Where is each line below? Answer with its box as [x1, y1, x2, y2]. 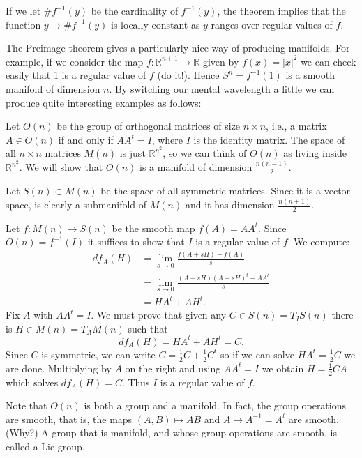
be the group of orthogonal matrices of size [56, 119, 241, 133]
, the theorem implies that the [217, 3, 346, 17]
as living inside [283, 146, 347, 160]
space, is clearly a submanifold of [6, 197, 147, 212]
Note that [6, 398, 47, 413]
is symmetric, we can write [41, 346, 156, 361]
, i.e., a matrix [266, 119, 327, 133]
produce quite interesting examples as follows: [6, 95, 202, 109]
